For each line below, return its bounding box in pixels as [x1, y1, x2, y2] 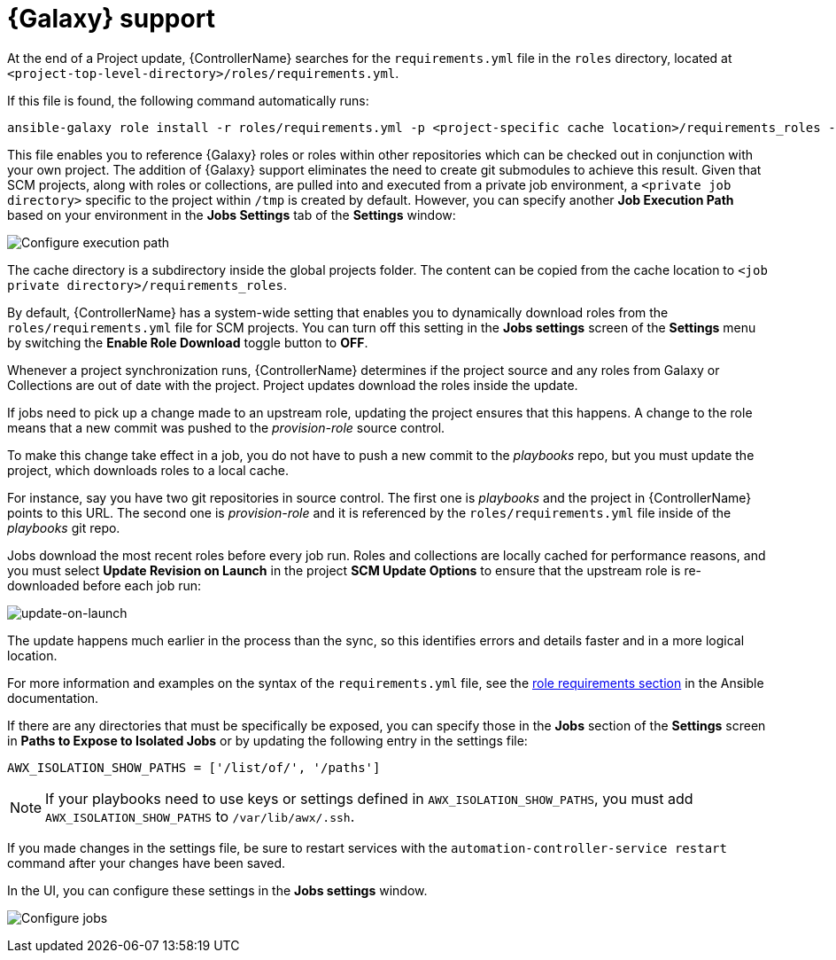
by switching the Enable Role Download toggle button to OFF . [7, 334, 368, 350]
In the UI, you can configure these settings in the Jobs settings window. [7, 882, 428, 898]
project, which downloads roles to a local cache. [7, 462, 290, 478]
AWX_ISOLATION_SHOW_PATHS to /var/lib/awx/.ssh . [45, 807, 355, 825]
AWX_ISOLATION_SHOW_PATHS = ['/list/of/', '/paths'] [7, 760, 381, 775]
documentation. [7, 690, 99, 706]
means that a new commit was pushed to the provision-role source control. [7, 419, 445, 435]
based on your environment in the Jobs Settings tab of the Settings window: [7, 207, 456, 222]
